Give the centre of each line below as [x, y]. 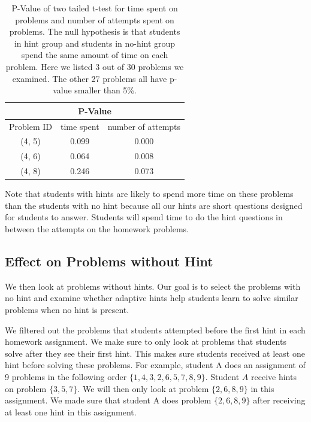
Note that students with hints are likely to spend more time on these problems [149, 194]
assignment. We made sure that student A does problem [108, 400]
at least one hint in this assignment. [71, 412]
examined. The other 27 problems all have [90, 78]
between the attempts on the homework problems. [97, 229]
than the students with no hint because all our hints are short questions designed [154, 205]
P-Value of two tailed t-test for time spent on [95, 8]
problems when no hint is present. [67, 309]
